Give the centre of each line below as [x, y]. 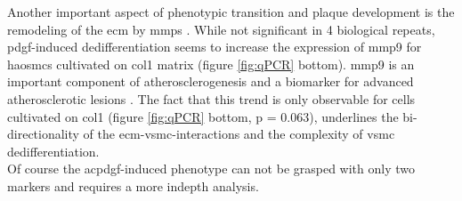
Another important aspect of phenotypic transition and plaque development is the [231, 12]
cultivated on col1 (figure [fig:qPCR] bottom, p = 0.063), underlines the [203, 116]
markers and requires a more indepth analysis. [133, 185]
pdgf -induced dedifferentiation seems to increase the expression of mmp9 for [215, 47]
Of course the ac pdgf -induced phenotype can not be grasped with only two [211, 169]
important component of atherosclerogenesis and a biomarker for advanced [211, 81]
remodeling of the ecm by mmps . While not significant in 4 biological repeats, [221, 29]
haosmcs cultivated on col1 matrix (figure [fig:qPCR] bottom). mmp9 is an [211, 64]
